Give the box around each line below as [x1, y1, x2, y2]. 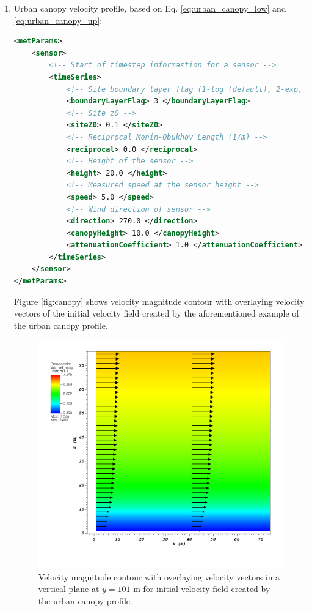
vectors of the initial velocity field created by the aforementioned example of [13, 307, 299, 320]
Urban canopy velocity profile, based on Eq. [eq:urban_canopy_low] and [13, 2, 286, 14]
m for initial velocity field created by [133, 582, 270, 595]
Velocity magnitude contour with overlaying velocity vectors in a [38, 570, 280, 583]
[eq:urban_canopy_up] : [13, 13, 103, 26]
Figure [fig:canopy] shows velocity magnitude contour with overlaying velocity [13, 294, 305, 307]
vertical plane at [38, 582, 100, 595]
